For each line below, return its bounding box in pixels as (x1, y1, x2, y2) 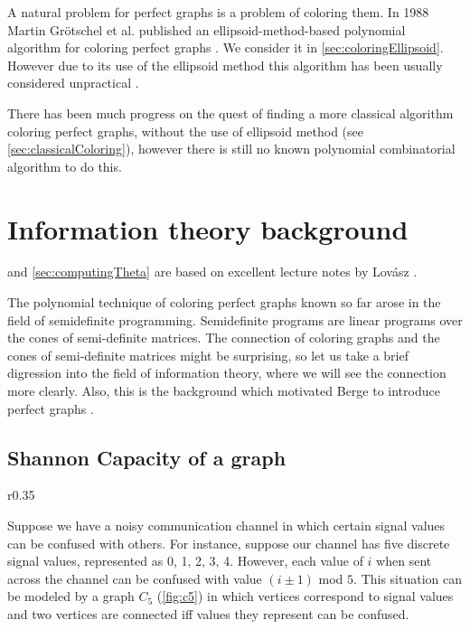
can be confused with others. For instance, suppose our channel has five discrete (7, 533, 450, 552)
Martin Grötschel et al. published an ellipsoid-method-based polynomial (7, 20, 406, 39)
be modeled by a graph (7, 587, 135, 606)
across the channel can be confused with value (7, 568, 262, 587)
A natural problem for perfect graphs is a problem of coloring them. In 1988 (7, 3, 429, 21)
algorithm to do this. (7, 156, 122, 175)
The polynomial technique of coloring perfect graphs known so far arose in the (7, 293, 441, 312)
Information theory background (7, 210, 409, 247)
